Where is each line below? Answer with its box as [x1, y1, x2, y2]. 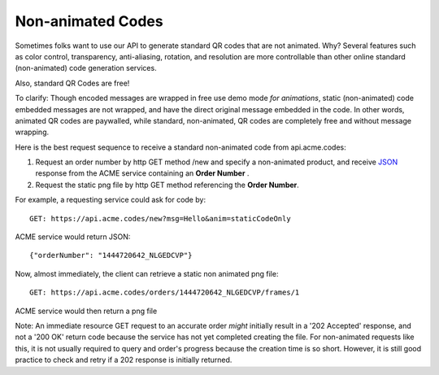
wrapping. [15, 127, 50, 137]
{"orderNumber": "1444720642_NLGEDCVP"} [29, 251, 193, 260]
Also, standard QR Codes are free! [15, 78, 130, 88]
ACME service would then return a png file [15, 306, 158, 316]
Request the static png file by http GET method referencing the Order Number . [35, 180, 300, 190]
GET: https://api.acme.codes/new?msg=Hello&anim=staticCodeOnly [29, 214, 292, 223]
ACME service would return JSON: [15, 232, 131, 242]
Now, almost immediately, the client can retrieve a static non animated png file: [15, 268, 279, 278]
